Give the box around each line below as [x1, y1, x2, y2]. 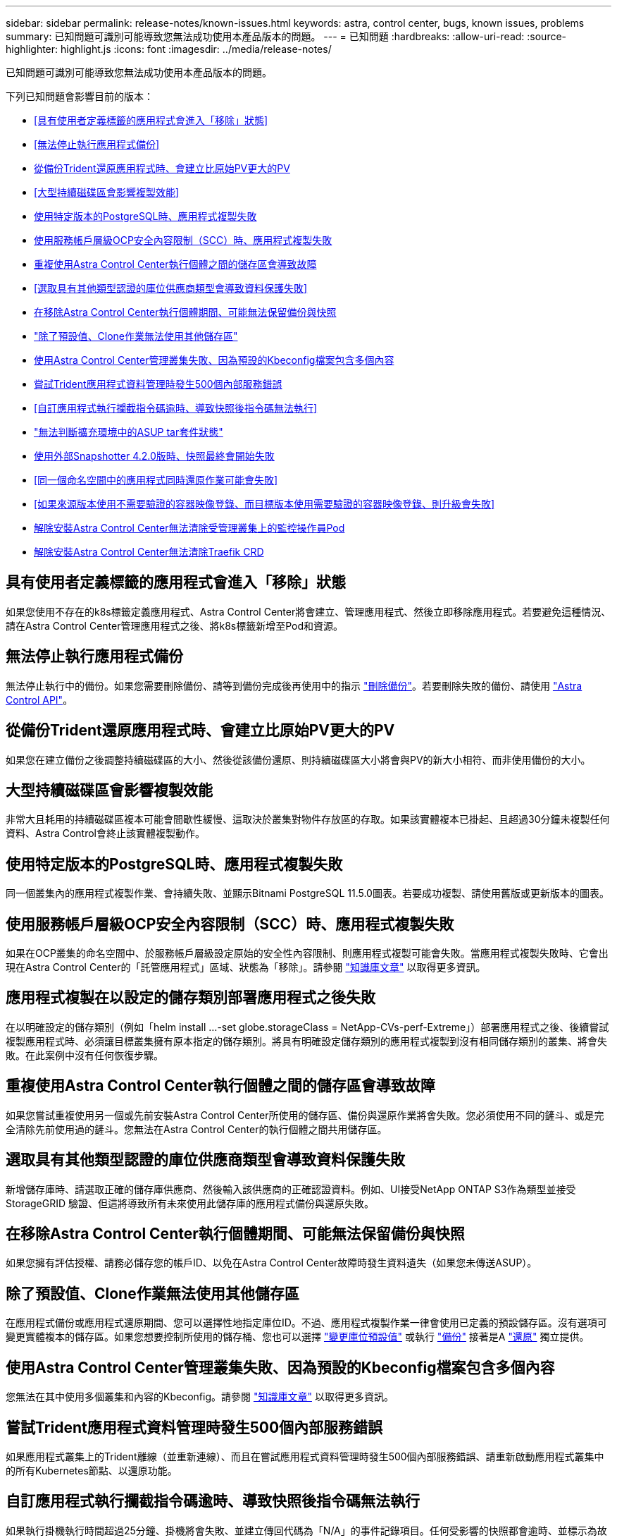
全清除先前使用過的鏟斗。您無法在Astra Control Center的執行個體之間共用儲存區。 [6, 1123, 387, 1135]
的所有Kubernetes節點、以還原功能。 [6, 1464, 177, 1477]
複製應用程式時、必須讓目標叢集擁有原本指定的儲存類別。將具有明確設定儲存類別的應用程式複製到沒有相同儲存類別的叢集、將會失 [6, 1034, 607, 1047]
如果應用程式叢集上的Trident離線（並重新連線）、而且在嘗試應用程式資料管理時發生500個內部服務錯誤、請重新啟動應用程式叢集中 [6, 1450, 604, 1462]
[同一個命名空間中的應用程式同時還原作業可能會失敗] [34, 474, 278, 486]
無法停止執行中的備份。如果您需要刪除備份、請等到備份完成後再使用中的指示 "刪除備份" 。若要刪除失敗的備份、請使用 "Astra [6, 679, 582, 692]
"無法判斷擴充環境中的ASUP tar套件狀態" [34, 426, 223, 438]
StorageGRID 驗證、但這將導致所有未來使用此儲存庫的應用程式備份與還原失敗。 [6, 1197, 374, 1209]
